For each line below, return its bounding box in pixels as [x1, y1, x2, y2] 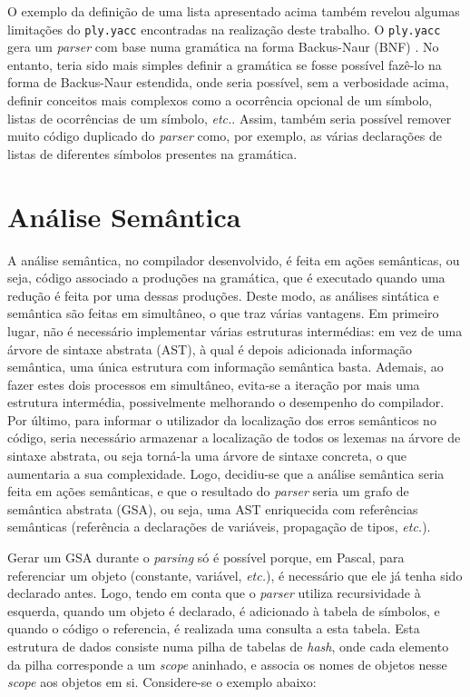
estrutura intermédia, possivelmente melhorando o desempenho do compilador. [7, 393, 445, 412]
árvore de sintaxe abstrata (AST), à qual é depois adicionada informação [7, 339, 413, 358]
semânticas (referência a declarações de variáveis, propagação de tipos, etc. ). [7, 517, 431, 536]
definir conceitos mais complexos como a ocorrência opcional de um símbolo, [7, 91, 433, 110]
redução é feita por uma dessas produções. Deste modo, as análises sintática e [7, 285, 439, 304]
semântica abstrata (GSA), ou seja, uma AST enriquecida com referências [7, 499, 418, 518]
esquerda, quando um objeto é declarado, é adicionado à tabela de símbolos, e [7, 601, 440, 620]
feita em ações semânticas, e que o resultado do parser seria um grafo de [7, 482, 409, 501]
